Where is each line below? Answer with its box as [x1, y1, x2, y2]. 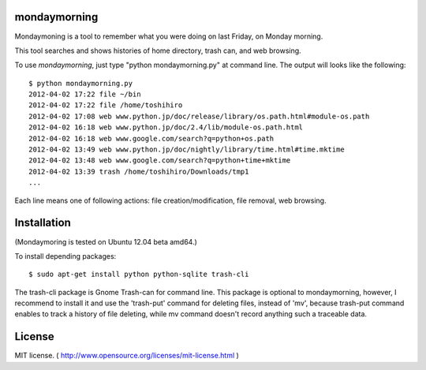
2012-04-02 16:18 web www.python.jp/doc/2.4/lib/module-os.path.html [28, 123, 304, 132]
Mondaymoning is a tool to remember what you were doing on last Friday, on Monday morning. [14, 32, 323, 41]
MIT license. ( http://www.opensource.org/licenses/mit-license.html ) [14, 351, 240, 361]
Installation [14, 216, 71, 230]
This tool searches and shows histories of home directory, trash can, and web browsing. [14, 46, 301, 55]
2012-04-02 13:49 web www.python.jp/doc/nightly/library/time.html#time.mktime [28, 145, 345, 154]
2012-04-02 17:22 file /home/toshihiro [28, 101, 183, 110]
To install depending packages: [14, 251, 117, 260]
